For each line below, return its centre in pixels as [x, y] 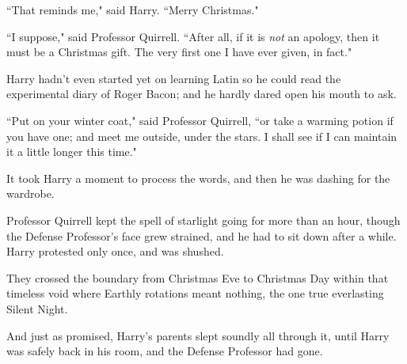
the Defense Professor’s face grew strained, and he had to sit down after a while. [202, 235]
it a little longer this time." [72, 152]
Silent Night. [37, 308]
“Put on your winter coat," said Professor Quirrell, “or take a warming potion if [200, 120]
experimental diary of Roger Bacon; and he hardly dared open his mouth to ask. [202, 94]
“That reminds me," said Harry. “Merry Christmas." [133, 9]
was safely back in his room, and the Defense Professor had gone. [165, 351]
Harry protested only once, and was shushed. [115, 251]
